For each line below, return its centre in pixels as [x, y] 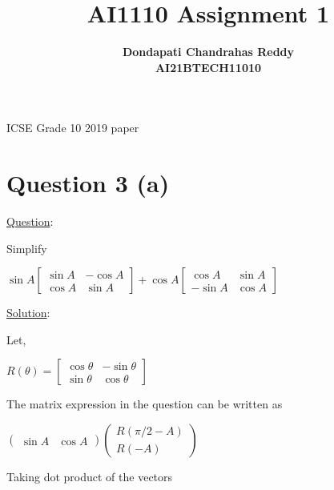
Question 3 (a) [88, 183]
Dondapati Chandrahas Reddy [208, 52]
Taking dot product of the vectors [90, 476]
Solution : [28, 313]
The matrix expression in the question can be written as [145, 404]
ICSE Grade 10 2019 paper [73, 128]
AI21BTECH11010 [208, 67]
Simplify [27, 248]
